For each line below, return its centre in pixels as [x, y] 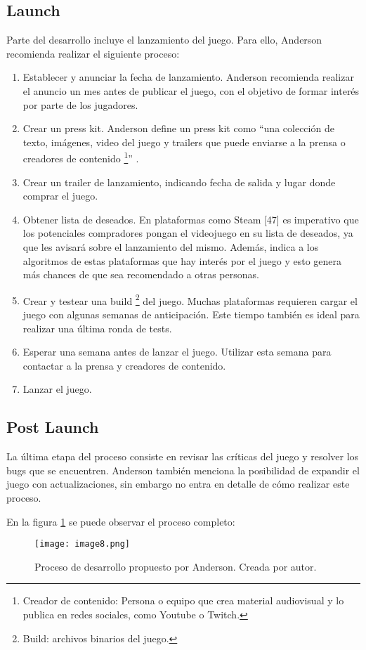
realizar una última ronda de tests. [97, 328]
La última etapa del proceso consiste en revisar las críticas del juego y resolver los [183, 456]
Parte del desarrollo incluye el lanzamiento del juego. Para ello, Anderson [164, 40]
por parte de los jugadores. [80, 104]
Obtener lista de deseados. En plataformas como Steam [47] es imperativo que [191, 219]
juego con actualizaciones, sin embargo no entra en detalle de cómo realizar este [178, 484]
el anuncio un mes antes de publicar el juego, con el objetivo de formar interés [191, 90]
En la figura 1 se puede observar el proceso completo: [121, 521]
